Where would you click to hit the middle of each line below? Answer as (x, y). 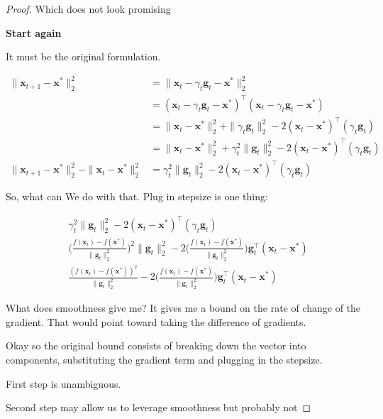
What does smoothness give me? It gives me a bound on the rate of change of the (183, 308)
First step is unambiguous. (63, 383)
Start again (34, 32)
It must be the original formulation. (83, 56)
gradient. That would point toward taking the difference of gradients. (156, 321)
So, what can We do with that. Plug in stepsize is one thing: (137, 196)
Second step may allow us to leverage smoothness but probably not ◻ (159, 407)
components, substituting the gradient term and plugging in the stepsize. (164, 360)
